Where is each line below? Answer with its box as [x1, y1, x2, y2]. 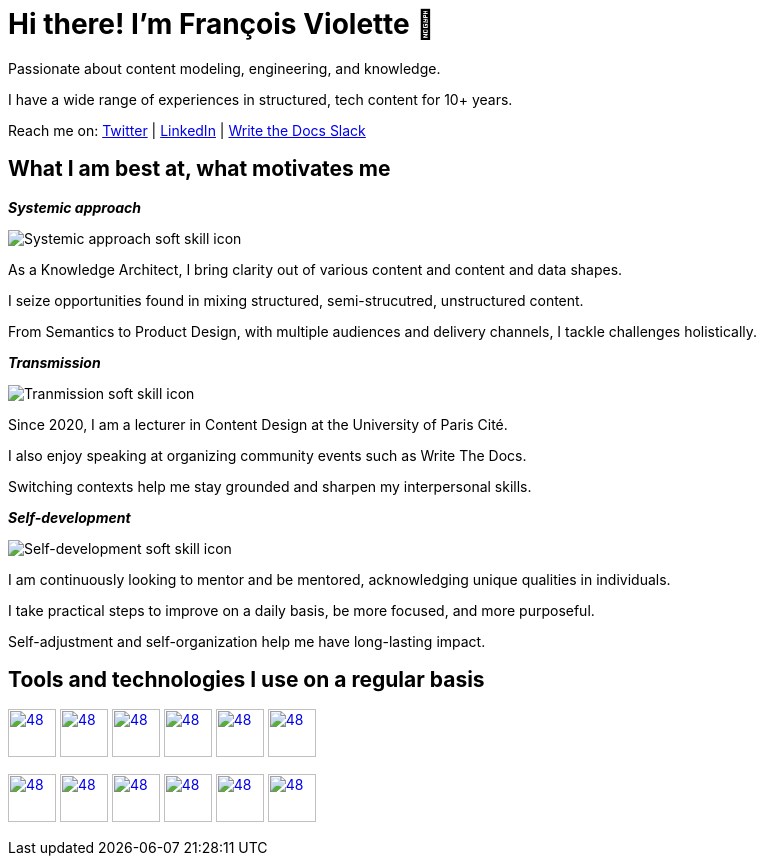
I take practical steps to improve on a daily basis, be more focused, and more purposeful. [8, 601, 595, 619]
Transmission [8, 353, 101, 371]
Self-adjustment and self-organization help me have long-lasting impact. [8, 632, 486, 650]
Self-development [8, 508, 131, 526]
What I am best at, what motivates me [8, 156, 391, 182]
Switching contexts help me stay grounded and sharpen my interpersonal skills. [8, 477, 532, 495]
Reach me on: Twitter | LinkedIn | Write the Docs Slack [8, 121, 366, 139]
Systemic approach [8, 198, 142, 216]
